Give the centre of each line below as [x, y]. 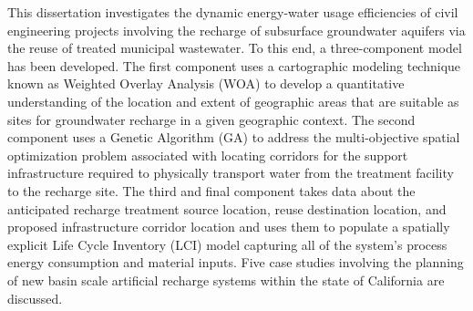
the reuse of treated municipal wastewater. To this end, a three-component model [235, 48]
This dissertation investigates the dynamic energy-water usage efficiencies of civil [233, 12]
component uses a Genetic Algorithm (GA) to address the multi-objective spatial [234, 137]
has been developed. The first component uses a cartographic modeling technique [234, 65]
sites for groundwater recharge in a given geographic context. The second [211, 119]
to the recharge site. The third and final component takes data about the [211, 190]
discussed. [35, 298]
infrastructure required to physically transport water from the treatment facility [231, 173]
